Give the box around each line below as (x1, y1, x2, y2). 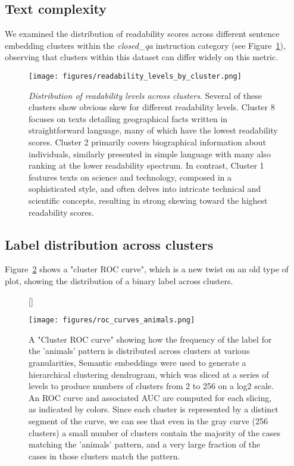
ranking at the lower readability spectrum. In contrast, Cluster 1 (29, 159, 264, 172)
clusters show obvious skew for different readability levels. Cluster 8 (29, 101, 275, 113)
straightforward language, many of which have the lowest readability (29, 124, 278, 136)
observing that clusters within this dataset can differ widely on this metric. (5, 51, 279, 63)
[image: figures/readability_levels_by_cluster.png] (29, 72, 242, 80)
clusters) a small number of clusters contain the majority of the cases (29, 426, 280, 439)
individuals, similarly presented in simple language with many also (29, 147, 271, 160)
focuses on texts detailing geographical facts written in (29, 112, 228, 125)
